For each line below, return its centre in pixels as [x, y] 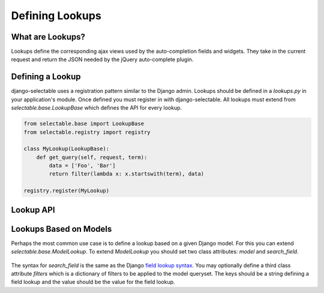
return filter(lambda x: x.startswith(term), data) [127, 174]
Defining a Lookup [46, 77]
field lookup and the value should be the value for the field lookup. [93, 282]
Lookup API [33, 210]
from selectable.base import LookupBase [84, 124]
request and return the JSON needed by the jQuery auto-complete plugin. [102, 59]
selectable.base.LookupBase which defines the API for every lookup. [97, 108]
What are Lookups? [48, 37]
